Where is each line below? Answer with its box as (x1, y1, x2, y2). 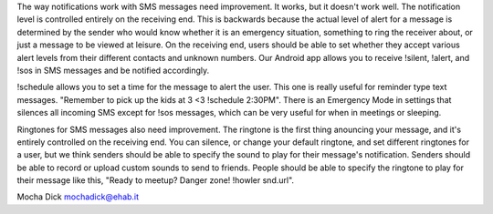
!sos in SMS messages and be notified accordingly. (16, 65, 210, 76)
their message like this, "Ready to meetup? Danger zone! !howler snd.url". (16, 175, 295, 186)
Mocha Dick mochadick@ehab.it (16, 191, 140, 202)
